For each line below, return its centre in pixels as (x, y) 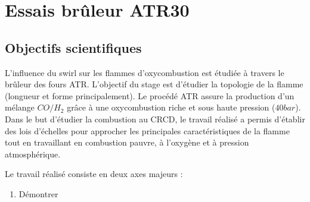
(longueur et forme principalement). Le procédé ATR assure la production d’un (150, 95)
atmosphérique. (33, 154)
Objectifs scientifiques (73, 47)
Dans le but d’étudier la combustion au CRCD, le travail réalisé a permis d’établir (155, 119)
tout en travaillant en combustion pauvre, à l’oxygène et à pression (127, 142)
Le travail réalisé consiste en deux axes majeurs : (94, 174)
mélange (20, 107)
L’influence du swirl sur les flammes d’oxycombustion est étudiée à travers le (145, 72)
